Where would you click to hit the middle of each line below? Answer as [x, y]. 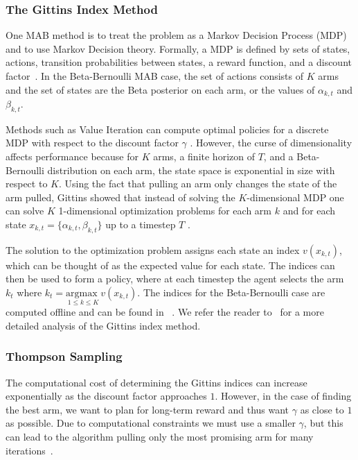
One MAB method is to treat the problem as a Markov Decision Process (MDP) [176, 35]
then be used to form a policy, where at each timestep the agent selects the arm [175, 279]
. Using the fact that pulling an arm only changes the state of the [198, 184]
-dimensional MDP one [295, 197]
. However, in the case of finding [283, 396]
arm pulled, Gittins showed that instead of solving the [120, 197]
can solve [25, 211]
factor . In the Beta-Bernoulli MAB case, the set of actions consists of [155, 76]
